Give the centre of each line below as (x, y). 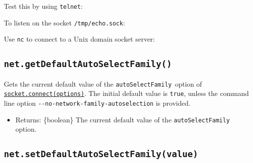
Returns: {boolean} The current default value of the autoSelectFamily (123, 119)
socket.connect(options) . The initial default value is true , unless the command (126, 93)
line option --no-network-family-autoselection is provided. (97, 103)
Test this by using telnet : (43, 6)
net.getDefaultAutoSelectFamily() (88, 64)
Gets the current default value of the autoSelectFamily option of (103, 83)
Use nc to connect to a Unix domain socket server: (79, 39)
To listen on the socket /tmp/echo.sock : (64, 22)
